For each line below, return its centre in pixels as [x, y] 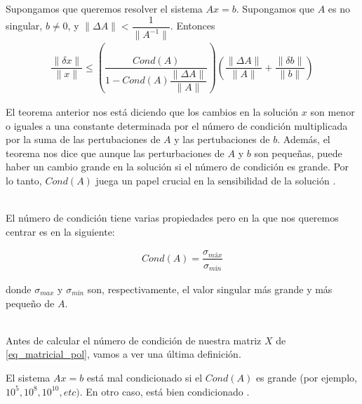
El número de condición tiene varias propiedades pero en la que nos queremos [172, 218]
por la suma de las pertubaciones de [83, 139]
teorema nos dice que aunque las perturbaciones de [115, 153]
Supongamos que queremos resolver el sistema [104, 8]
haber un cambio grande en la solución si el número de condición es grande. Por [177, 167]
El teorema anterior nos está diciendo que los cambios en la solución [152, 112]
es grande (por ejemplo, [306, 377]
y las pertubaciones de [222, 139]
